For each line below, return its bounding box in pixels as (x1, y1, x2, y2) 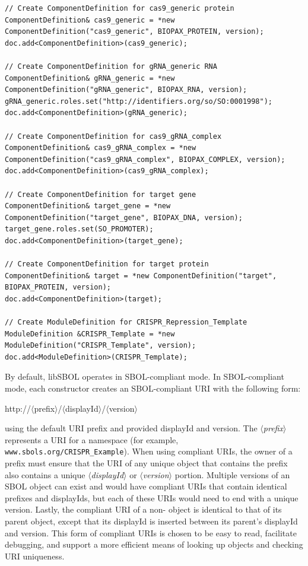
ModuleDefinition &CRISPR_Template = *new (5, 329, 175, 338)
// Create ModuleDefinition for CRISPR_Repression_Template (5, 318, 247, 327)
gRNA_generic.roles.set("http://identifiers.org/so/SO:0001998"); (5, 97, 273, 106)
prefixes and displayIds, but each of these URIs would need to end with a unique (5, 491, 299, 504)
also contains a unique (5, 468, 85, 481)
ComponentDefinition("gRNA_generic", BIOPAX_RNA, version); (5, 85, 247, 94)
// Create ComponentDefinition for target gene (5, 190, 196, 199)
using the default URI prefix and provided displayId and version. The (5, 422, 258, 434)
